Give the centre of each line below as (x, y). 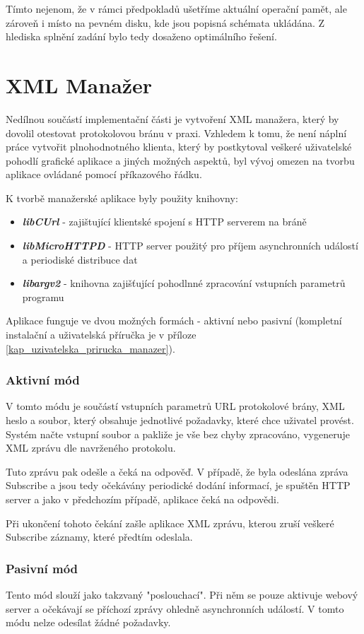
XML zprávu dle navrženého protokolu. (91, 448)
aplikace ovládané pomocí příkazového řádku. (104, 174)
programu (43, 297)
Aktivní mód (43, 380)
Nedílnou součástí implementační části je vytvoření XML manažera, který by (172, 118)
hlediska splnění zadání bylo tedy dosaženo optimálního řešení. (141, 36)
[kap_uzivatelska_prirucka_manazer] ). (90, 348)
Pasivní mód (42, 568)
